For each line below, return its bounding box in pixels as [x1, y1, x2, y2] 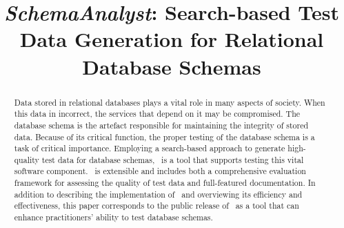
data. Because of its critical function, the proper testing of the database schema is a [14, 131, 315, 142]
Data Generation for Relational [19, 25, 324, 53]
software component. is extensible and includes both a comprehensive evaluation [14, 165, 306, 177]
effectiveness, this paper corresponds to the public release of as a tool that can [14, 200, 299, 211]
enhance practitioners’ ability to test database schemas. [14, 211, 213, 223]
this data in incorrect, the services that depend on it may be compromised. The [14, 108, 301, 120]
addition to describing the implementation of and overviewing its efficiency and [14, 188, 303, 200]
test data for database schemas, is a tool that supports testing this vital [41, 153, 304, 165]
